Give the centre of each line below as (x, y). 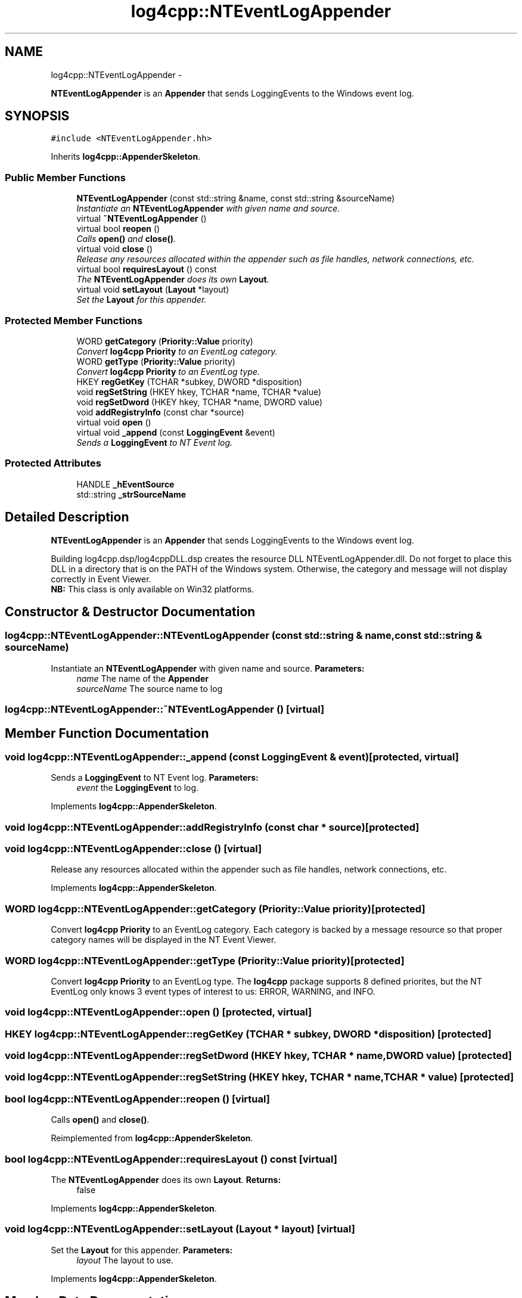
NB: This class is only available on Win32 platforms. (153, 589)
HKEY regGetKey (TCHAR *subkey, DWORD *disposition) (189, 381)
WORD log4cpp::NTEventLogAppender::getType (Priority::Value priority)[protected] (205, 960)
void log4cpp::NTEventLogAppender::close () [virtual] (133, 849)
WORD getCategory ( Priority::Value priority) (165, 341)
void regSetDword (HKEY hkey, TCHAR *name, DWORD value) (200, 402)
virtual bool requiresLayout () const (147, 269)
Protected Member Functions (74, 320)
